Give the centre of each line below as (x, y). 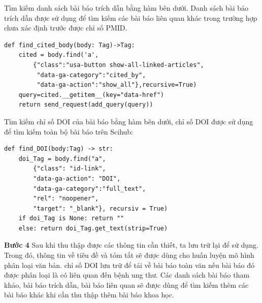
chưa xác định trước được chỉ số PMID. (66, 28)
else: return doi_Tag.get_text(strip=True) (93, 228)
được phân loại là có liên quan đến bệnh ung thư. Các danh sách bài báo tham (127, 275)
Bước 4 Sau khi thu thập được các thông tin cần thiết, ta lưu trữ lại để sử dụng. (131, 245)
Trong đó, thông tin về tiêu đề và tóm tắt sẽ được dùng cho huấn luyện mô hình (129, 255)
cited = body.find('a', (59, 55)
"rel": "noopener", (66, 199)
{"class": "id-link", (70, 169)
